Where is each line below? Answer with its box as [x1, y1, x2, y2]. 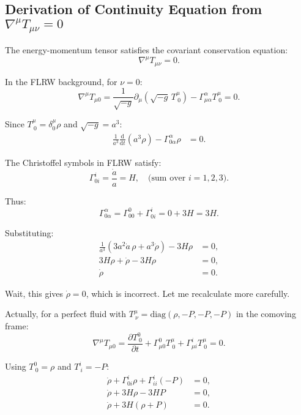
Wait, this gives [5, 286, 64, 299]
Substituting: [5, 226, 54, 239]
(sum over [148, 174, 186, 183]
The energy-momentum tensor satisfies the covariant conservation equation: [5, 43, 288, 56]
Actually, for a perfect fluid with [5, 307, 127, 320]
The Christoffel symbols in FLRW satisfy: [5, 155, 162, 168]
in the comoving [236, 307, 296, 320]
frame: [5, 319, 29, 332]
